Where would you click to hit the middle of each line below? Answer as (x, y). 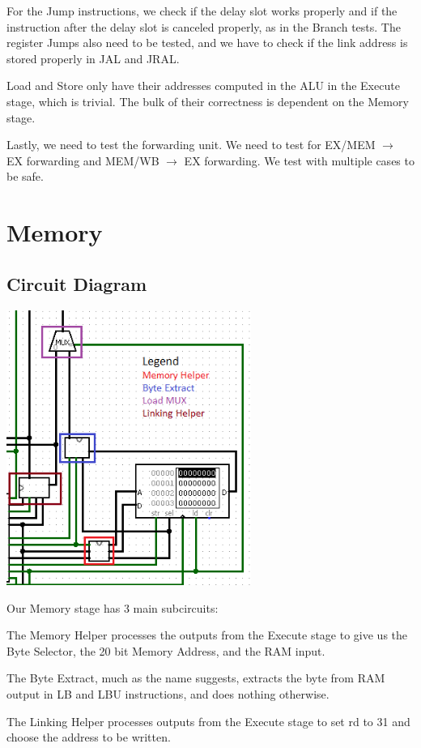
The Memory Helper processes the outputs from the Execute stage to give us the (207, 635)
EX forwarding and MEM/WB (83, 160)
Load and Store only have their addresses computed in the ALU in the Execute (203, 85)
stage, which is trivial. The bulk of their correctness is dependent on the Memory (208, 101)
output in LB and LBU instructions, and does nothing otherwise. (168, 693)
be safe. (25, 176)
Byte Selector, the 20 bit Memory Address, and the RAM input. (166, 650)
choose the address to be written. (89, 737)
